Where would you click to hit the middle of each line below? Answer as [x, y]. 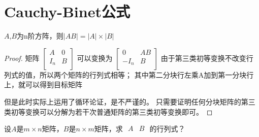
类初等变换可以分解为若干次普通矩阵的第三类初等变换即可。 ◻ [108, 111]
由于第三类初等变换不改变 [203, 58]
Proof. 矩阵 [22, 58]
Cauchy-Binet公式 [67, 11]
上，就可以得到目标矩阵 [43, 84]
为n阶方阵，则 [40, 36]
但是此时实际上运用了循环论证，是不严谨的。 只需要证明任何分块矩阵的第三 [130, 101]
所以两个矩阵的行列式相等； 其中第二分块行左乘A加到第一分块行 [147, 74]
